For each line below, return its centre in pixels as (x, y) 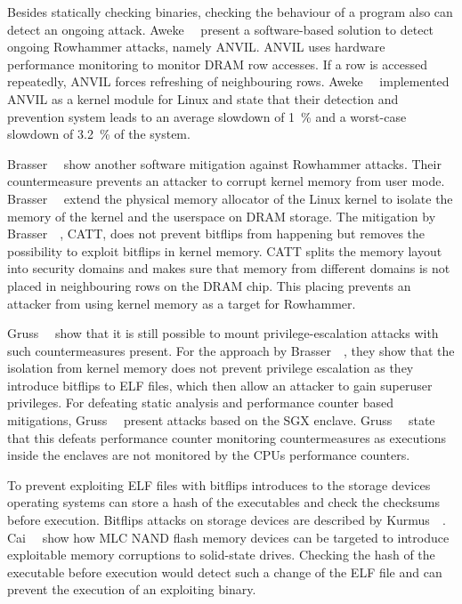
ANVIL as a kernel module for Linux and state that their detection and (203, 98)
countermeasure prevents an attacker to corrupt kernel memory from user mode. (226, 181)
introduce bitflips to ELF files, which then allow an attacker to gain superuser (220, 385)
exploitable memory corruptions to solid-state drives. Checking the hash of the (221, 555)
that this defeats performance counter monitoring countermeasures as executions (227, 437)
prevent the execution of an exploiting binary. (132, 589)
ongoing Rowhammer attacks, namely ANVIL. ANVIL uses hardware (196, 47)
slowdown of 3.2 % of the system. (99, 134)
